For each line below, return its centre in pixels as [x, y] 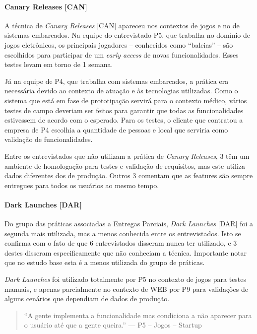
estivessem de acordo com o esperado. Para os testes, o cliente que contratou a [124, 120]
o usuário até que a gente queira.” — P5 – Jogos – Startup [113, 325]
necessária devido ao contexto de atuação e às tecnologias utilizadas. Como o [121, 91]
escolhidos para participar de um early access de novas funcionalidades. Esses [122, 54]
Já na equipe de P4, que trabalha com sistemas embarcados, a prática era [117, 81]
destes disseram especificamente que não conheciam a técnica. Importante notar [126, 252]
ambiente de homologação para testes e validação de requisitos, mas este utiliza [125, 166]
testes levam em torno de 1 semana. [59, 64]
